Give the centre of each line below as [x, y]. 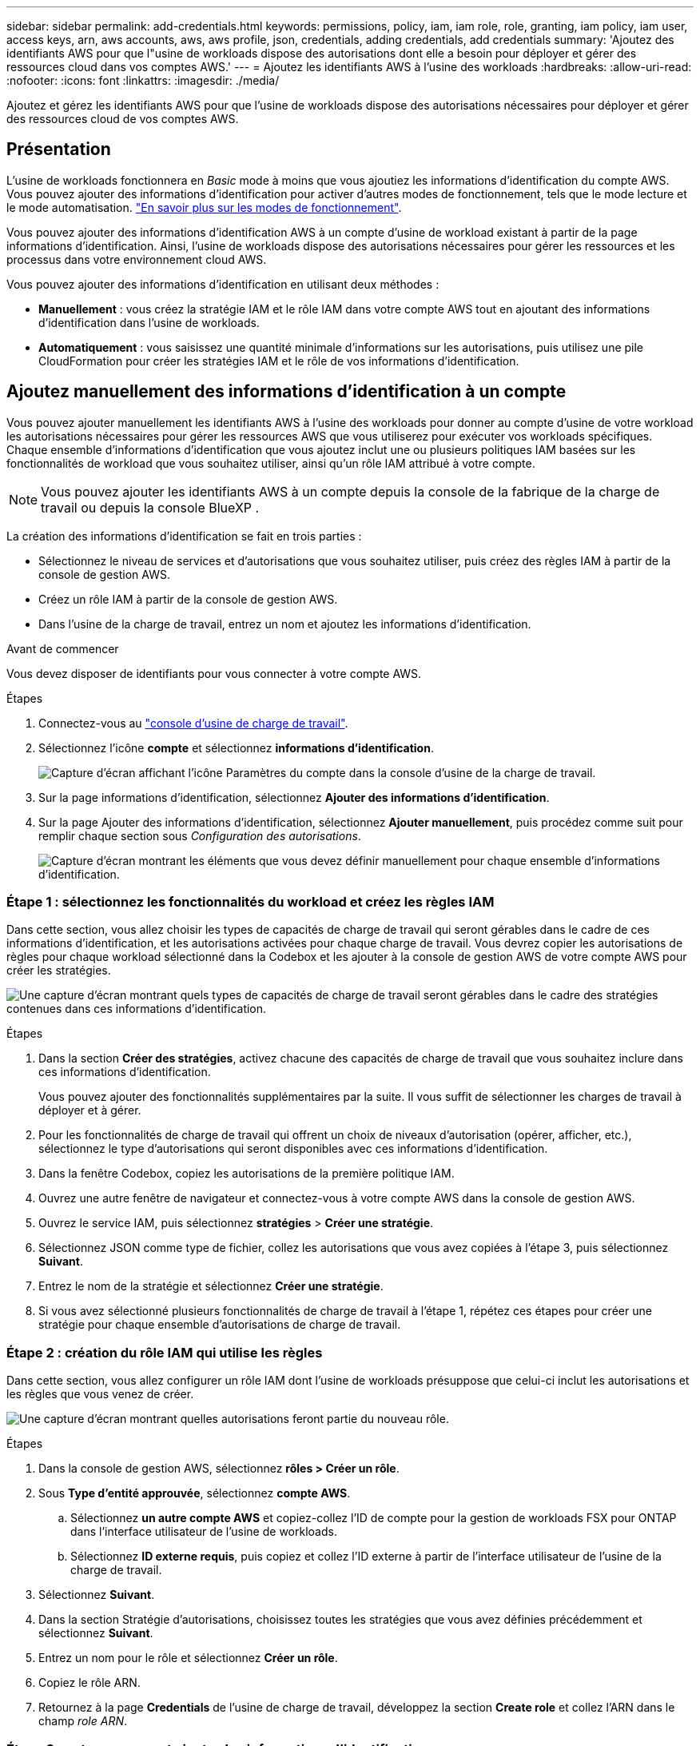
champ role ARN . [83, 1721]
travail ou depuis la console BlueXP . [150, 507]
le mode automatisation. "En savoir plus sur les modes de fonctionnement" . [204, 207]
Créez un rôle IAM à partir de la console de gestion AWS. [188, 599]
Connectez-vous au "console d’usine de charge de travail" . [193, 723]
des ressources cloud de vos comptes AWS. [123, 119]
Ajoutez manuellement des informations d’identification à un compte [286, 392]
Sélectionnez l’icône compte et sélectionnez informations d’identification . [236, 747]
